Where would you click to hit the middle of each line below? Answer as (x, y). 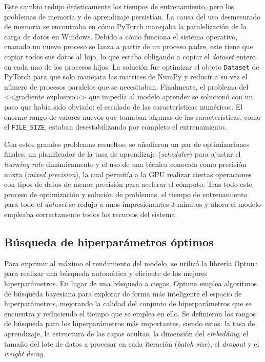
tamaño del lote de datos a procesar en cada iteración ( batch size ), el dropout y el (132, 343)
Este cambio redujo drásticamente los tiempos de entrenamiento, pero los (119, 6)
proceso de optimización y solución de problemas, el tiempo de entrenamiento (126, 194)
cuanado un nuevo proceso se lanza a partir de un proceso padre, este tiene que (129, 46)
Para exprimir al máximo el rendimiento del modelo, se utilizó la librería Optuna (131, 263)
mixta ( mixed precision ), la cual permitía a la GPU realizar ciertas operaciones (128, 174)
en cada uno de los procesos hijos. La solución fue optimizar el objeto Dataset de (132, 66)
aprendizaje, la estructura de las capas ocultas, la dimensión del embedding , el (126, 333)
